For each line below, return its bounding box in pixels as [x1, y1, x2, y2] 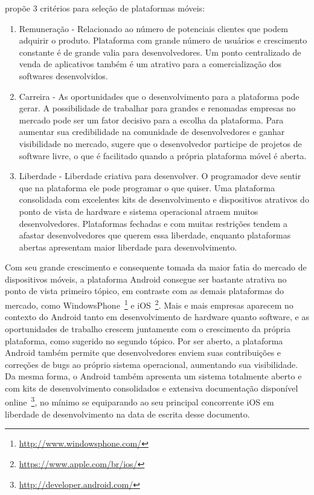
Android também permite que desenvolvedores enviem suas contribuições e [5, 346, 281, 359]
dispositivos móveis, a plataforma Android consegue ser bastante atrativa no [5, 272, 287, 285]
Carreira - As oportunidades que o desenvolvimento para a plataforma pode [19, 90, 300, 102]
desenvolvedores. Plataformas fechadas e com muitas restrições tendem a [19, 217, 287, 229]
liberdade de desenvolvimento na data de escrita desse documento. [5, 407, 250, 420]
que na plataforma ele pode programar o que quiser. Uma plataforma [19, 181, 275, 194]
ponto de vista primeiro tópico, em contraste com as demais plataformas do [5, 284, 284, 297]
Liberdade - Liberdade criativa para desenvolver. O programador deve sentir [19, 169, 301, 182]
